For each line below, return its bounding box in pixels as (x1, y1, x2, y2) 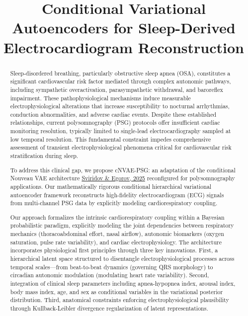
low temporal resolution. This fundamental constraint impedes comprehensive (10, 135, 211, 143)
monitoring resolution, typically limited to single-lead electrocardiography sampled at (10, 127, 231, 135)
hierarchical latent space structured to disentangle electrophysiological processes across (10, 254, 235, 263)
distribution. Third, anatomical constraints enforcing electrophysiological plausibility (10, 296, 229, 304)
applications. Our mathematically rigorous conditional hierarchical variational (10, 182, 212, 190)
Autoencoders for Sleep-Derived (12, 17, 236, 38)
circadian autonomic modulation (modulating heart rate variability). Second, (10, 271, 209, 279)
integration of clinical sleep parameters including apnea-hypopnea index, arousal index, (10, 279, 236, 288)
